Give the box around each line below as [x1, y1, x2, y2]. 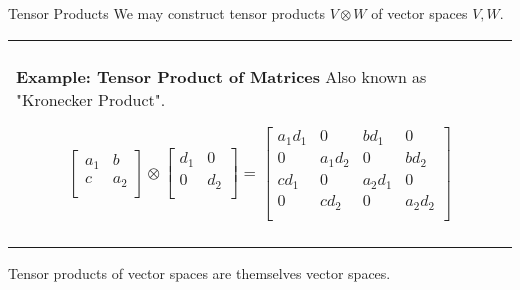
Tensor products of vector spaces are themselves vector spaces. [8, 262, 391, 283]
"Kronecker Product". [16, 87, 166, 111]
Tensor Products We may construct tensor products [8, 3, 325, 23]
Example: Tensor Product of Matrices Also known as [16, 64, 427, 88]
